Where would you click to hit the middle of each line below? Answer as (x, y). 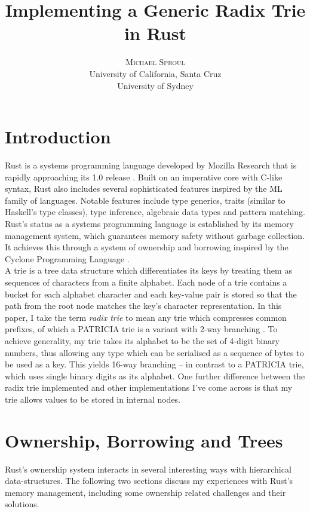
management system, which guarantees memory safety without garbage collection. (155, 235)
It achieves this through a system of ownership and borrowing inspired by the (147, 247)
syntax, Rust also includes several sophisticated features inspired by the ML (144, 188)
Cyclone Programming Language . (67, 258)
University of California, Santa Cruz (155, 73)
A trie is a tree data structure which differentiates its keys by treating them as (148, 270)
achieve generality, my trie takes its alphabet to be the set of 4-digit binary (142, 340)
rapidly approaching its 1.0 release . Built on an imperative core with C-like (144, 177)
